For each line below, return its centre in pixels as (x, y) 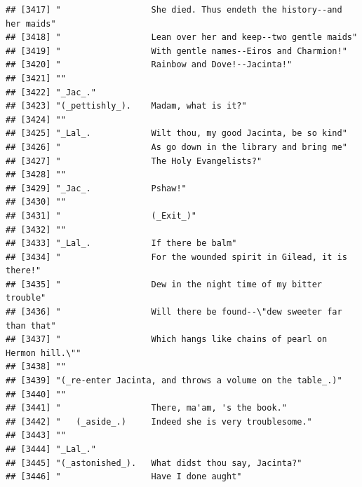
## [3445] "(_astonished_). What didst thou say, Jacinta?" (154, 463)
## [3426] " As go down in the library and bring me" (176, 147)
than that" (31, 325)
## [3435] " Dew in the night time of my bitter (164, 284)
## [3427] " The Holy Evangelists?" (134, 161)
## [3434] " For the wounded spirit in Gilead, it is (176, 257)
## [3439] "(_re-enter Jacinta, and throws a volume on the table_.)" (174, 381)
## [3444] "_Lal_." (51, 449)
